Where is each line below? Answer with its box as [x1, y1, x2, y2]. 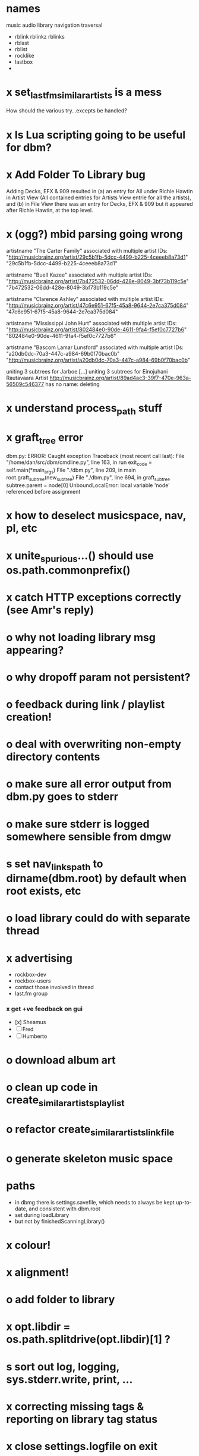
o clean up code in [6, 1081, 98, 1094]
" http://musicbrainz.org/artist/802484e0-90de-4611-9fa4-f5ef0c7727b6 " [6, 326, 187, 333]
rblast [14, 39, 30, 46]
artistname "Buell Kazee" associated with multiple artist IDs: [6, 271, 153, 278]
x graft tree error [6, 431, 84, 446]
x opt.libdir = [6, 1320, 71, 1333]
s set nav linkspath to [6, 857, 103, 873]
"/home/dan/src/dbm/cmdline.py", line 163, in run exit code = [6, 459, 153, 467]
